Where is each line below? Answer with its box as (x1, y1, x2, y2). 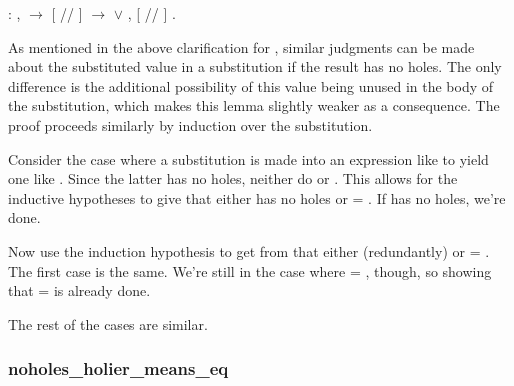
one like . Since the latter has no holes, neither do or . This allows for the (8, 168, 458, 189)
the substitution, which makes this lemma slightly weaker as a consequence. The (8, 95, 500, 116)
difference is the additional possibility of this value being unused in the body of (8, 75, 494, 96)
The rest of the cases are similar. (8, 313, 208, 334)
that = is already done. (8, 280, 151, 301)
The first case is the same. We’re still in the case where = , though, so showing (8, 260, 492, 281)
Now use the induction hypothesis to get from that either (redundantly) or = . (8, 240, 490, 261)
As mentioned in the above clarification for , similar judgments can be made (8, 36, 475, 57)
